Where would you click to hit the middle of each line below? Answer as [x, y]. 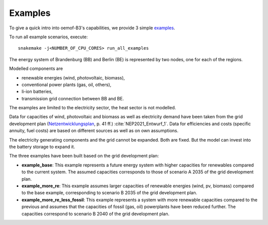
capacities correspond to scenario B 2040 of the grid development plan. [96, 214]
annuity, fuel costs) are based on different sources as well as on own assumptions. [94, 131]
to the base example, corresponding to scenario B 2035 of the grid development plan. [109, 193]
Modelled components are [36, 69]
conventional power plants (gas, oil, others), [67, 84]
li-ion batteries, [37, 91]
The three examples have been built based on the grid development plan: [84, 156]
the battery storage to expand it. [42, 147]
